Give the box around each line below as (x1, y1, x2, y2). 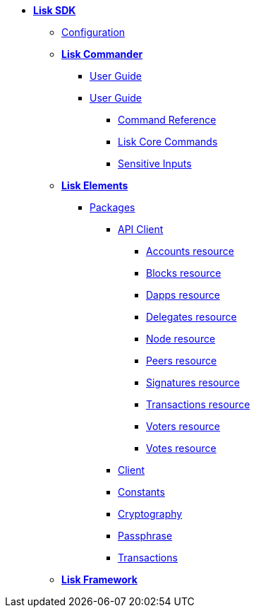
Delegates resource (146, 311, 237, 323)
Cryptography (118, 508, 183, 520)
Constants (118, 486, 165, 498)
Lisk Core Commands (118, 136, 218, 148)
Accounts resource (146, 245, 234, 257)
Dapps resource (146, 289, 220, 301)
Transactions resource (146, 398, 250, 410)
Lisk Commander (61, 48, 143, 60)
